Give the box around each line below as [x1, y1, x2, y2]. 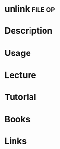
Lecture [4, 69, 37, 81]
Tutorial [4, 92, 37, 102]
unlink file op [4, 3, 55, 14]
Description [4, 26, 53, 37]
